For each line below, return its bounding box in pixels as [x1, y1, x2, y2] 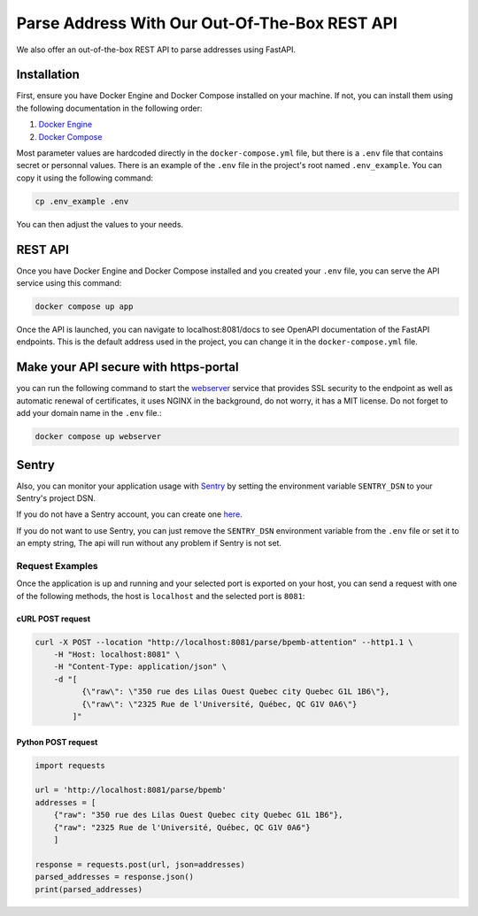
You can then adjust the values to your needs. [16, 219, 184, 229]
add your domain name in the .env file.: [16, 408, 163, 419]
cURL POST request [16, 613, 91, 624]
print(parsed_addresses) [35, 884, 143, 894]
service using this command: [16, 278, 122, 289]
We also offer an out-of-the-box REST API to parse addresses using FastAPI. [16, 44, 297, 55]
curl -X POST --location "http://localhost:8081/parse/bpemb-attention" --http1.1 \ [35, 637, 413, 647]
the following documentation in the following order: [16, 103, 203, 113]
